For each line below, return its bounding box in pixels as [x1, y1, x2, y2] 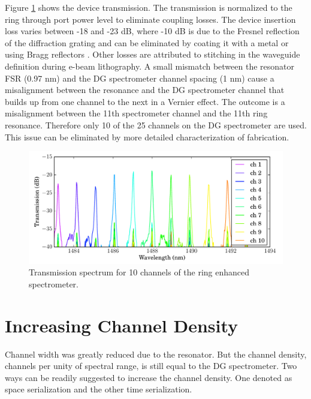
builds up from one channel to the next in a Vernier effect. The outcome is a [5, 95, 285, 107]
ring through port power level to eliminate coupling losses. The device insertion [5, 13, 296, 25]
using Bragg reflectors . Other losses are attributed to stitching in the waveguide [5, 48, 300, 61]
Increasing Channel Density [5, 313, 238, 337]
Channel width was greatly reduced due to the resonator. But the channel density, [5, 347, 307, 360]
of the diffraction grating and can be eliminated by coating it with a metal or [5, 36, 289, 49]
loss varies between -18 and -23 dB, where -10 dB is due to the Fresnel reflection [5, 25, 300, 37]
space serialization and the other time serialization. [5, 383, 192, 395]
